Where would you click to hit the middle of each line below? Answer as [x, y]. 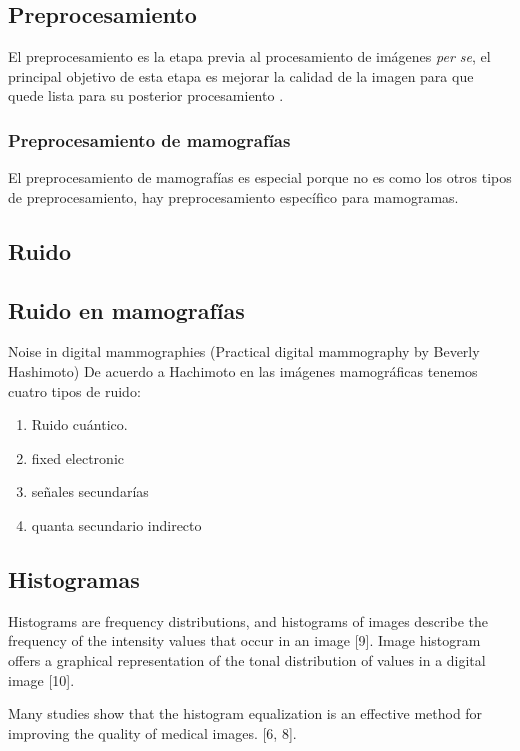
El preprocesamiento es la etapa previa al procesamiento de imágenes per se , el [249, 56]
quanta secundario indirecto [116, 524]
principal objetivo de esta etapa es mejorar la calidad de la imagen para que [241, 75]
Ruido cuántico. [79, 424]
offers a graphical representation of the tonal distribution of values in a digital [247, 659]
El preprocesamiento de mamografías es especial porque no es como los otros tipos [260, 177]
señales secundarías [90, 491]
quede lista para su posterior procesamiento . [146, 95]
